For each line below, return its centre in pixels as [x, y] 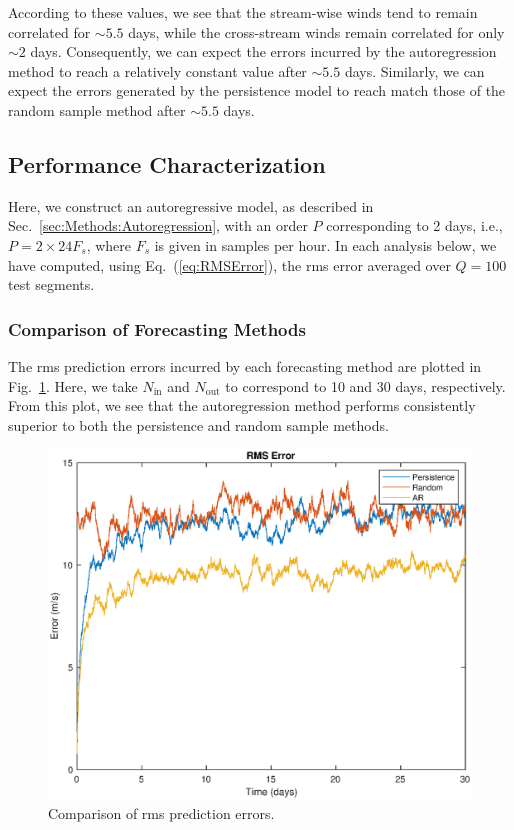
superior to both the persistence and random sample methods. [198, 424]
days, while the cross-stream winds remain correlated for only [316, 31]
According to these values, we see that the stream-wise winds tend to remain [243, 12]
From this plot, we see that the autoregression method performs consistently [242, 405]
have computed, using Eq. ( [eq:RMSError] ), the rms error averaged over [229, 264]
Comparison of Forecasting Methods [157, 328]
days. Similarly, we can [414, 70]
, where [108, 244]
